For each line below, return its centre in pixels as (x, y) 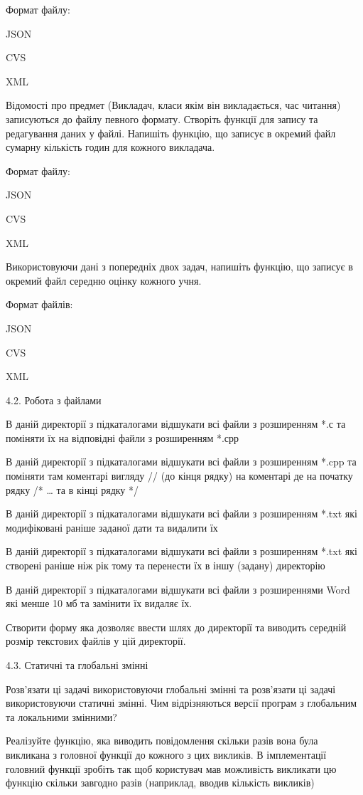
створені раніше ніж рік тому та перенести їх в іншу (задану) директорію (166, 565)
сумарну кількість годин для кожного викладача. (110, 147)
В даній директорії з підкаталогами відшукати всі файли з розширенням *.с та (176, 424)
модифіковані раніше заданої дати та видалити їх (112, 527)
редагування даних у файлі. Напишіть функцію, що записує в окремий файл (171, 133)
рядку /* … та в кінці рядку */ (72, 489)
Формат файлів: (39, 304)
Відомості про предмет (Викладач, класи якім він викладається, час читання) (173, 105)
